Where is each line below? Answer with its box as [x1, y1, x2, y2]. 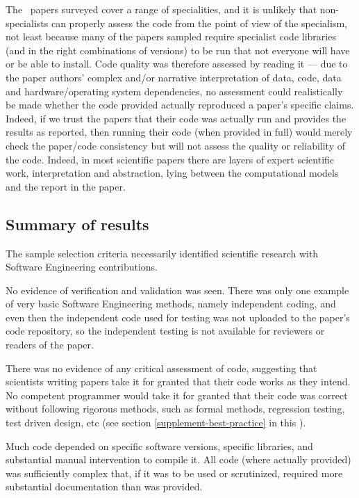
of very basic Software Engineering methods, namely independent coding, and [6, 296, 336, 311]
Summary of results [6, 213, 149, 234]
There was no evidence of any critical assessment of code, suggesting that [6, 360, 317, 375]
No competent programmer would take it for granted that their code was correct [6, 387, 348, 402]
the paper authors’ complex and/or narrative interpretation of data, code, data [6, 70, 342, 84]
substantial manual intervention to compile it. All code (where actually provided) [6, 452, 351, 467]
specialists [6, 15, 49, 30]
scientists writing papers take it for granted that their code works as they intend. [6, 374, 351, 389]
